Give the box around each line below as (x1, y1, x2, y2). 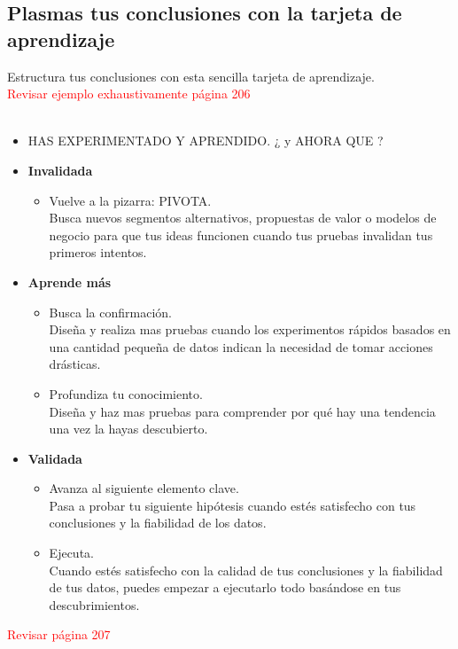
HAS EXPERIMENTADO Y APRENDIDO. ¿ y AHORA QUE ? (27, 131, 384, 150)
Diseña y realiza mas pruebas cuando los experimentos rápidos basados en (49, 320, 451, 339)
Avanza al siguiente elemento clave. (49, 479, 239, 497)
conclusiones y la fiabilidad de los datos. (49, 513, 267, 532)
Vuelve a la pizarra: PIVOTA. (49, 191, 212, 209)
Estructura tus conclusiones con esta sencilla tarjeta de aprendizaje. (7, 66, 375, 85)
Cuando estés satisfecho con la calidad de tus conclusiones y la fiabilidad (49, 560, 443, 579)
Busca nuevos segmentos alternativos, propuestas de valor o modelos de (49, 208, 437, 227)
